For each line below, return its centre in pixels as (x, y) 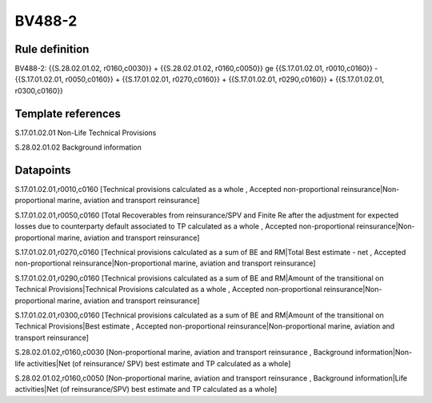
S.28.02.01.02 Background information (78, 147)
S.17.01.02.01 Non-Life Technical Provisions (86, 133)
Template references (68, 113)
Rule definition (52, 49)
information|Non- (383, 353)
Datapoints (43, 170)
